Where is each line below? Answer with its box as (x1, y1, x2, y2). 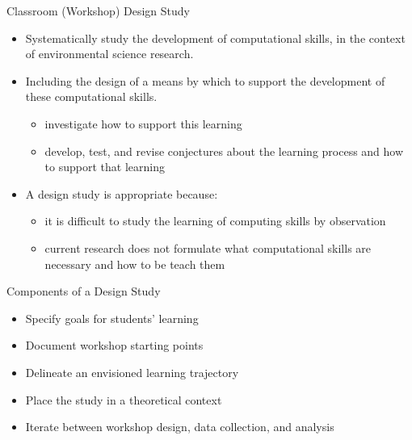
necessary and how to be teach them (44, 255, 225, 272)
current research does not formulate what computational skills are (44, 239, 372, 256)
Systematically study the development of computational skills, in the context (25, 29, 406, 46)
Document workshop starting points (25, 337, 204, 354)
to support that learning (44, 158, 165, 175)
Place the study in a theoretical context (25, 391, 222, 408)
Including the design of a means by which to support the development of (25, 72, 385, 89)
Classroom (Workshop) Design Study (6, 2, 190, 19)
